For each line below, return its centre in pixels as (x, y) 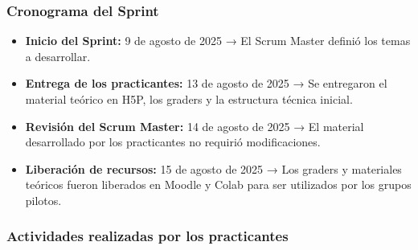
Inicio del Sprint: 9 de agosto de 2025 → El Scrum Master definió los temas (218, 41)
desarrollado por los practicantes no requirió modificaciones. (173, 142)
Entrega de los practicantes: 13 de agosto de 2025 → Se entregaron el (206, 83)
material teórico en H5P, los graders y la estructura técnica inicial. (189, 99)
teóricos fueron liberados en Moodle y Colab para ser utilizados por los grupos (218, 184)
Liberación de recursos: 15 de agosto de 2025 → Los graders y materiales (213, 168)
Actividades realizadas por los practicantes (148, 236)
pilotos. (43, 200)
